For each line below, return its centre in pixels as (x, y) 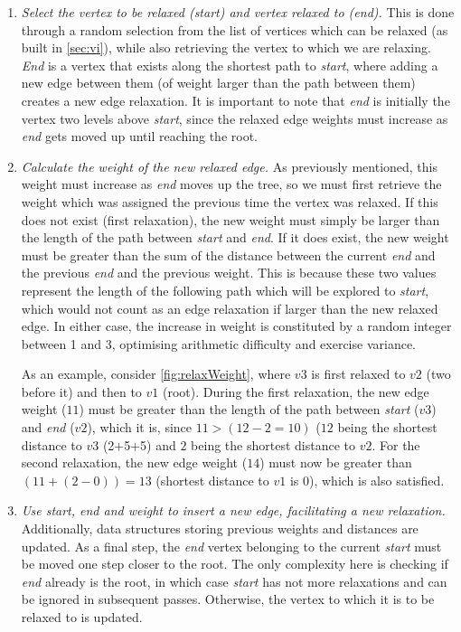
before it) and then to (81, 391)
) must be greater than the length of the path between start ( (249, 409)
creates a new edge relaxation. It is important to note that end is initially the (235, 100)
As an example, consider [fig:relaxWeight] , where (156, 374)
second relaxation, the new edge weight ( (134, 462)
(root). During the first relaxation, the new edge (296, 391)
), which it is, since (140, 427)
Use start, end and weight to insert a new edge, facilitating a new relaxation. (233, 510)
